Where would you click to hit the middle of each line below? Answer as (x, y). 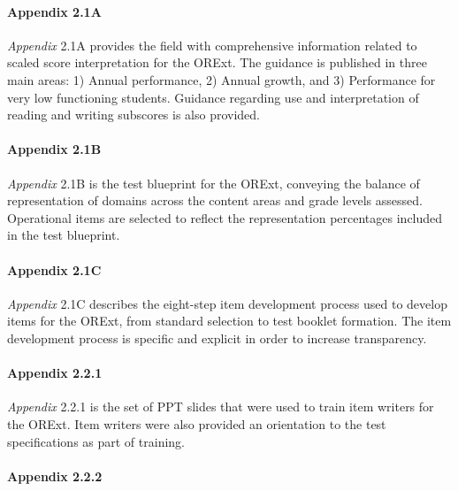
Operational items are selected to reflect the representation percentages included (225, 217)
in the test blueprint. (64, 235)
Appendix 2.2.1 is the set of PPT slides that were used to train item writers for (221, 407)
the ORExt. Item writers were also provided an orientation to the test (197, 423)
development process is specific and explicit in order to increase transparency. (217, 338)
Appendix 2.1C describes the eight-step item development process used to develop (227, 303)
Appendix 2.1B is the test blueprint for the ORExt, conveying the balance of (214, 183)
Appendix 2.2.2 (55, 476)
